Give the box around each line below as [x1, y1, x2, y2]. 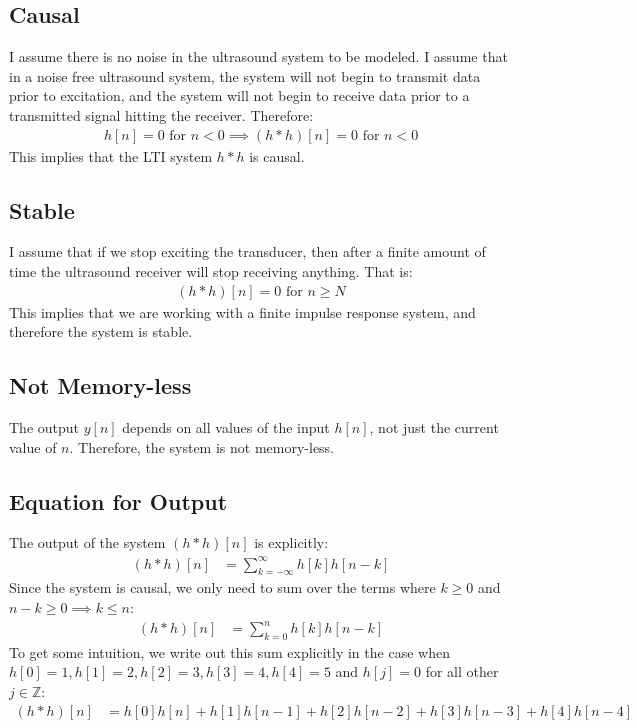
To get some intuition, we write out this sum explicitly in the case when [9, 641, 450, 662]
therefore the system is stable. [9, 321, 193, 342]
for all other [425, 661, 499, 682]
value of [9, 436, 57, 457]
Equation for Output [9, 485, 228, 516]
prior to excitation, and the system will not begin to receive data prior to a [9, 85, 470, 106]
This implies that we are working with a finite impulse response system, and [9, 301, 476, 322]
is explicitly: [254, 532, 329, 553]
